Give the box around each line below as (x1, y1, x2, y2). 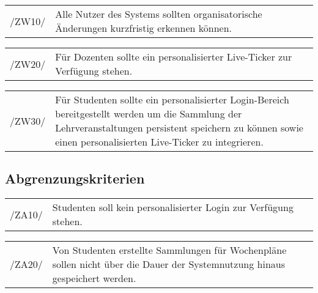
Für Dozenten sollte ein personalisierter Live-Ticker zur (55, 50, 292, 64)
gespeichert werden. (52, 271, 136, 286)
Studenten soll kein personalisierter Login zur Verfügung (52, 200, 294, 215)
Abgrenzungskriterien (5, 169, 145, 188)
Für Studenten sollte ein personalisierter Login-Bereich (55, 92, 289, 106)
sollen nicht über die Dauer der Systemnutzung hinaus (52, 257, 285, 272)
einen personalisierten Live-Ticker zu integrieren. (55, 135, 264, 149)
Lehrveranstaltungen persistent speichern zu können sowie (55, 121, 303, 135)
